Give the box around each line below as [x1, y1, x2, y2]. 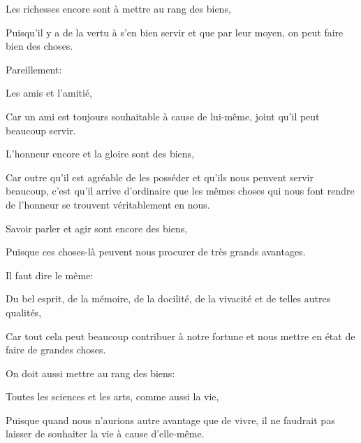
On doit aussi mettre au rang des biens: [6, 365, 175, 380]
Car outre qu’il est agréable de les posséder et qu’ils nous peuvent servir [6, 169, 314, 184]
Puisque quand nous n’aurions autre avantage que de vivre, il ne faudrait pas [6, 412, 335, 427]
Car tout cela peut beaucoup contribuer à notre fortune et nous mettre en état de [6, 328, 355, 343]
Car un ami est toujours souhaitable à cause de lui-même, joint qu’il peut [6, 108, 320, 123]
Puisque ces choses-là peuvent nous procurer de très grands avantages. [6, 244, 306, 259]
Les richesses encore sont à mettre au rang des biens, [6, 1, 231, 15]
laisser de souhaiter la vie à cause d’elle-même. [6, 426, 205, 441]
